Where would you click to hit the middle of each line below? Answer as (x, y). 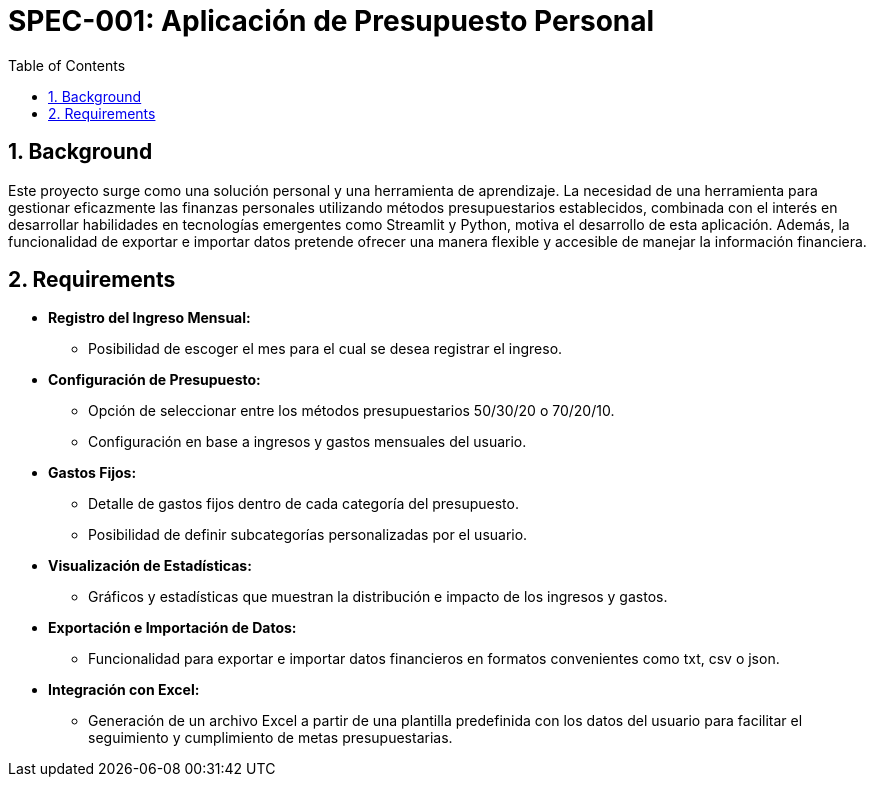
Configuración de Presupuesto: (154, 380)
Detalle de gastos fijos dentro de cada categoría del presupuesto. (303, 504)
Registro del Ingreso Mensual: (149, 318)
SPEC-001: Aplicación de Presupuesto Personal (331, 21)
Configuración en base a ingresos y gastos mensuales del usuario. (307, 442)
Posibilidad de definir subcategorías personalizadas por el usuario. (308, 535)
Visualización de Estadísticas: (150, 566)
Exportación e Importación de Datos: (172, 628)
